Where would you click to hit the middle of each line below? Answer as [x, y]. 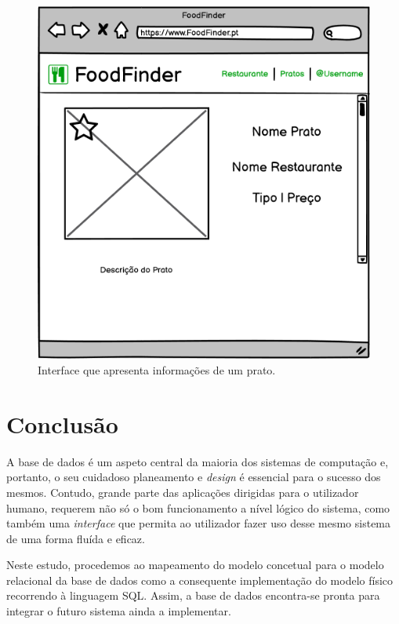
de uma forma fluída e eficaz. [76, 538]
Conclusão [62, 423]
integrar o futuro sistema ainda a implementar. [119, 611]
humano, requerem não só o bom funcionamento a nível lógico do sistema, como [198, 507]
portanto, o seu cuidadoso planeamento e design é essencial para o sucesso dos [194, 477]
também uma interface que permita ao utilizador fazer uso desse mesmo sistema [199, 523]
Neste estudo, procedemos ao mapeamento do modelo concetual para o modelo [195, 565]
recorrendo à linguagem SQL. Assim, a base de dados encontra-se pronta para [193, 595]
